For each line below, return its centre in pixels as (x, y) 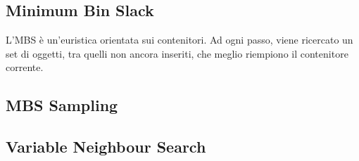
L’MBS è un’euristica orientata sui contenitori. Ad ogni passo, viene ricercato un (179, 40)
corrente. (25, 67)
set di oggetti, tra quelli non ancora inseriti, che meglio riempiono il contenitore (177, 53)
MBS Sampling (62, 105)
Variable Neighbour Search (106, 147)
